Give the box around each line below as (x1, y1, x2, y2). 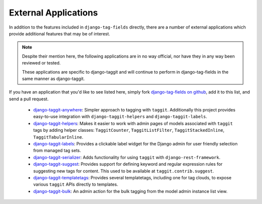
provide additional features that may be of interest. (9, 31, 110, 36)
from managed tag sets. (33, 148, 81, 154)
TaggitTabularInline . (33, 134, 83, 140)
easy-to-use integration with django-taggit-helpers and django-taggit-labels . (33, 114, 207, 120)
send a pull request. (9, 96, 49, 102)
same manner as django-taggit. (22, 76, 85, 81)
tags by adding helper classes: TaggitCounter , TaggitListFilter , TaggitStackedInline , (33, 127, 225, 133)
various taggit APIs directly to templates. (33, 182, 118, 188)
